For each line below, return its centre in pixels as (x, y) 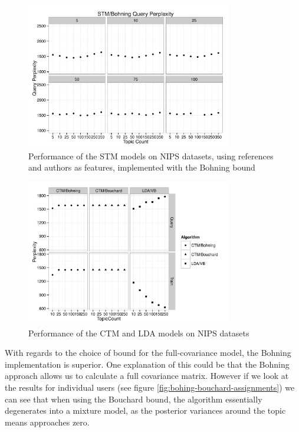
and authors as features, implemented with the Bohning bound (142, 167)
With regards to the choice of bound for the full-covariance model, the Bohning (148, 353)
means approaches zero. (47, 422)
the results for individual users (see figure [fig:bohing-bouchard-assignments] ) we (150, 387)
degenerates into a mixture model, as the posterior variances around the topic (145, 410)
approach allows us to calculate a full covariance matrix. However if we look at (147, 376)
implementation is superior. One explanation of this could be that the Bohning (147, 364)
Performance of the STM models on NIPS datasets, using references (151, 156)
